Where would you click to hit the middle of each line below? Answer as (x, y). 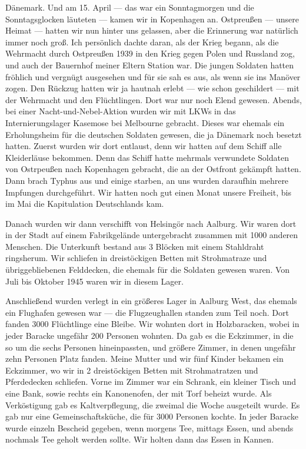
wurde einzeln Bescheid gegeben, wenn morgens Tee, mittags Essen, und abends (149, 427)
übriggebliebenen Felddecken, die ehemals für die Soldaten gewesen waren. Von (148, 270)
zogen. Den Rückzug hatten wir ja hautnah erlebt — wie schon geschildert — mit (152, 88)
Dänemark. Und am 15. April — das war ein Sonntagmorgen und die (130, 7)
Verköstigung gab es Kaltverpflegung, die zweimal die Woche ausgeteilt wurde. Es (153, 405)
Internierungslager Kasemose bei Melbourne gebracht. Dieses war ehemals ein (145, 122)
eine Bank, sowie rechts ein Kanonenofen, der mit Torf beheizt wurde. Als (139, 393)
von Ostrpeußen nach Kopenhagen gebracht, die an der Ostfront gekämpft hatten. (153, 169)
